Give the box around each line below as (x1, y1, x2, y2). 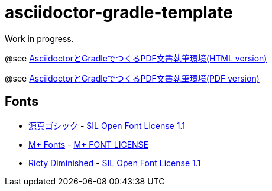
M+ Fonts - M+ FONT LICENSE (28, 139, 148, 150)
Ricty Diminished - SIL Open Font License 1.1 (28, 157, 201, 168)
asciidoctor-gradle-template (5, 2, 233, 22)
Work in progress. (5, 33, 74, 44)
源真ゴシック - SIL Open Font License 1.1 (28, 120, 185, 131)
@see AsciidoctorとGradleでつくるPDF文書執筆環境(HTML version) (5, 53, 267, 63)
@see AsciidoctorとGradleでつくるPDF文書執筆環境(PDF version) (5, 73, 260, 83)
